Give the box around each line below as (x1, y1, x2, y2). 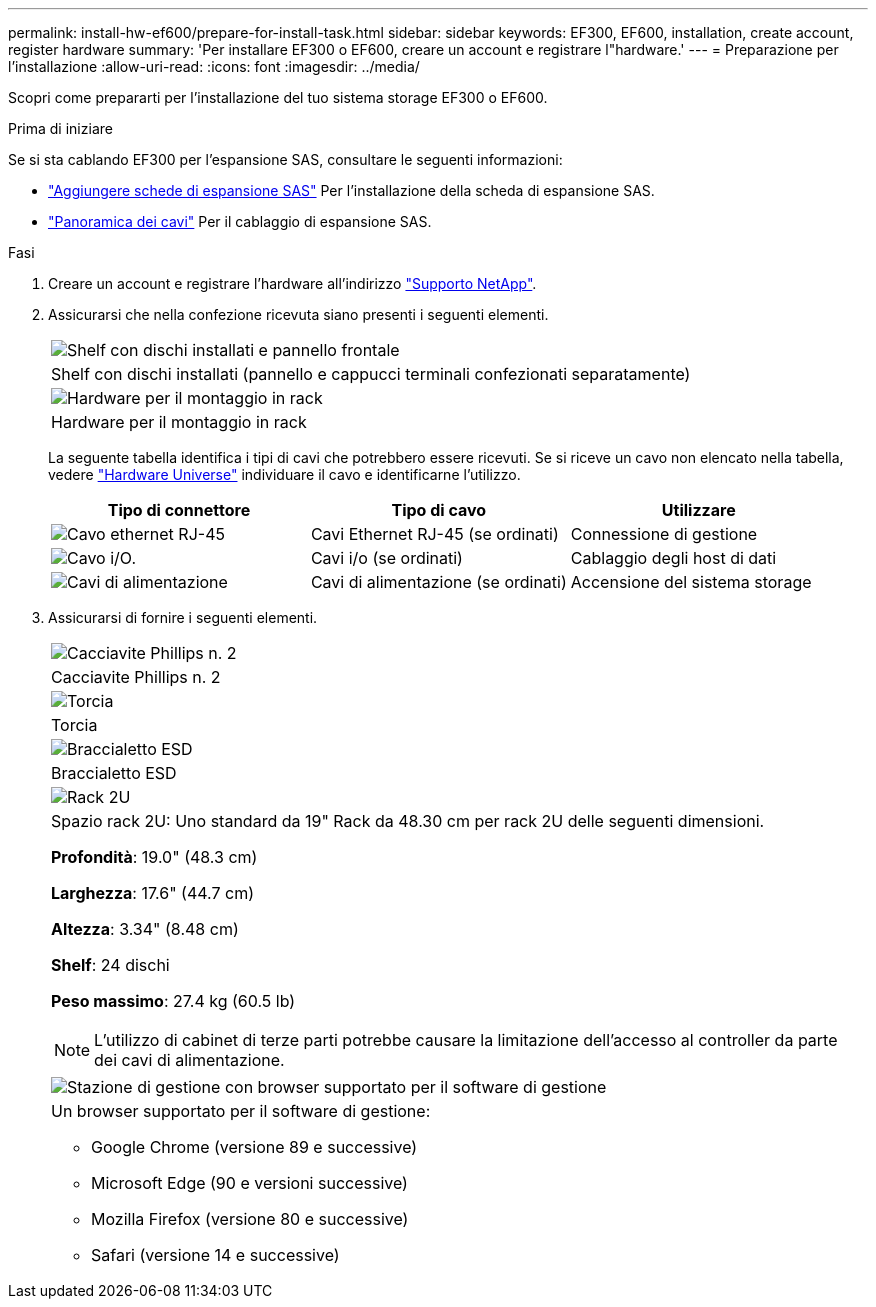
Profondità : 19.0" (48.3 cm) (51, 847, 258, 867)
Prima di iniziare (8, 120, 113, 137)
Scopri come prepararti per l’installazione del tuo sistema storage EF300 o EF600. (8, 89, 548, 106)
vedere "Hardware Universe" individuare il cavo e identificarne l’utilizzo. (48, 466, 521, 483)
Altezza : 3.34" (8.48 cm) (51, 919, 239, 939)
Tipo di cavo (391, 500, 487, 520)
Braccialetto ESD (51, 763, 177, 783)
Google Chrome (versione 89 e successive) (91, 1137, 418, 1157)
